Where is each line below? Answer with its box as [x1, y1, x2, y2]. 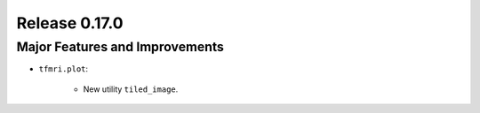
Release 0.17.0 [16, 13, 124, 33]
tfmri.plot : [38, 64, 89, 74]
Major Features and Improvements [16, 39, 224, 55]
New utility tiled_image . [83, 84, 179, 94]
